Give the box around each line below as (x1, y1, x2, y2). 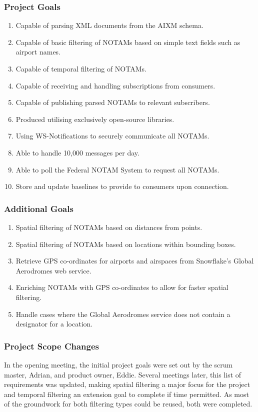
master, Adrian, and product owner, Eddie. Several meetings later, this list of (4, 369, 241, 379)
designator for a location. (15, 318, 93, 329)
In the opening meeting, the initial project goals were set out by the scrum (4, 359, 233, 369)
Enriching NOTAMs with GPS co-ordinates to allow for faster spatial (15, 282, 228, 292)
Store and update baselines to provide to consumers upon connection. (15, 181, 229, 191)
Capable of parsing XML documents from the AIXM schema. (15, 20, 203, 30)
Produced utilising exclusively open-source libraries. (15, 113, 174, 124)
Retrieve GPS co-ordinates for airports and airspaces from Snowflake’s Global (15, 255, 254, 266)
